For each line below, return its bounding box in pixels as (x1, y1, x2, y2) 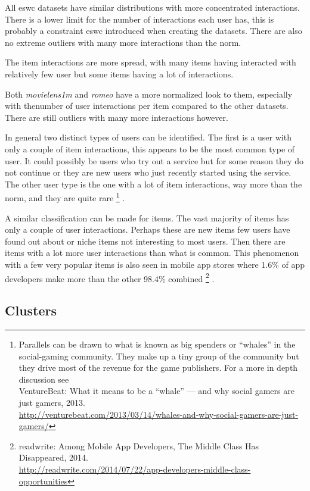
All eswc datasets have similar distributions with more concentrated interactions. (5, 1, 300, 13)
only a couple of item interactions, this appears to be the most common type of (5, 142, 295, 155)
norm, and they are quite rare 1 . (5, 190, 125, 204)
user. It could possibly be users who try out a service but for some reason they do (5, 154, 303, 167)
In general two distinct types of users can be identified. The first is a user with (5, 131, 292, 143)
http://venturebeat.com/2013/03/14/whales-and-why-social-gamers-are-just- (18, 408, 299, 420)
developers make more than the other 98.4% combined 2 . (5, 270, 215, 284)
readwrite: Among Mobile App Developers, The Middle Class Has (18, 439, 259, 452)
